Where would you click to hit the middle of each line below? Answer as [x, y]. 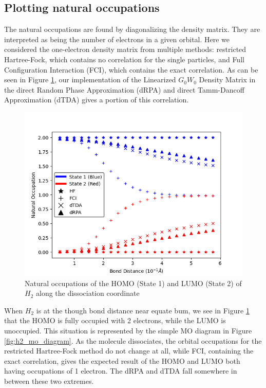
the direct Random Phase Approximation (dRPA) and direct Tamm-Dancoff [124, 89]
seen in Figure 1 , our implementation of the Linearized [90, 80]
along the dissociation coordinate [88, 293]
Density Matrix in [227, 80]
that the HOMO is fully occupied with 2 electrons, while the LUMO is [115, 320]
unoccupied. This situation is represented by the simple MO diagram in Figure [128, 330]
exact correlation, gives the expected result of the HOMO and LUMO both [122, 360]
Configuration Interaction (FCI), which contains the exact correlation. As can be [131, 69]
